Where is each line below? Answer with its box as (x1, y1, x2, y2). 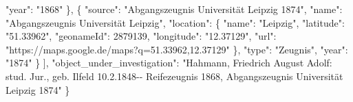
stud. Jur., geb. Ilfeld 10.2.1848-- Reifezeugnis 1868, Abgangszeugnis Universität (6, 68, 343, 83)
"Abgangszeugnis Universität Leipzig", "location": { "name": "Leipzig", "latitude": (6, 15, 345, 29)
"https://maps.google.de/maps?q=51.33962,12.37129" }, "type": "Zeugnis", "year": (6, 42, 348, 56)
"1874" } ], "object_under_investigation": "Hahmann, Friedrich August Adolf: (6, 55, 332, 70)
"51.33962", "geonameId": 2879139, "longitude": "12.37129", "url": (6, 29, 277, 43)
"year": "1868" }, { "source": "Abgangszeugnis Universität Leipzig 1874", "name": (6, 2, 343, 16)
